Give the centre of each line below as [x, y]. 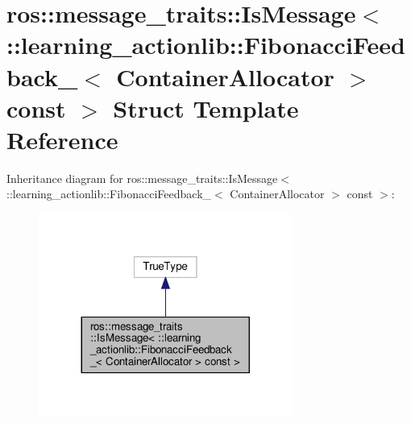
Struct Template [206, 108]
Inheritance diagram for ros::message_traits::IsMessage [142, 178]
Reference [62, 139]
